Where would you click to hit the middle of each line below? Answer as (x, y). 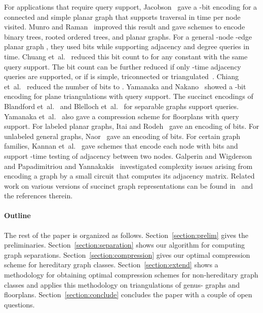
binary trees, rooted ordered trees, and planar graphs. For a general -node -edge (128, 36)
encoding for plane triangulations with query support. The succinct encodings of (129, 96)
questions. (20, 304)
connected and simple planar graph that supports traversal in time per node (122, 16)
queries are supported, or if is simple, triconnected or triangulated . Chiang (122, 76)
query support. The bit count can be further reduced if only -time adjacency (123, 66)
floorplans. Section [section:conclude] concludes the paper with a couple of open (128, 294)
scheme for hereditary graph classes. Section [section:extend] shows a (111, 265)
